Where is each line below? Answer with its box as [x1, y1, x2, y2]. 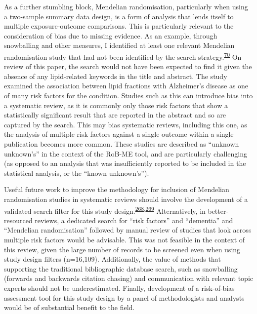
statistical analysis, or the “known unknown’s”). [4, 167, 149, 178]
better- [208, 205, 229, 216]
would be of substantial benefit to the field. [4, 302, 135, 313]
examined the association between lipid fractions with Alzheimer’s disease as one [4, 80, 249, 91]
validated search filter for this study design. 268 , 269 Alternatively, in [4, 204, 206, 216]
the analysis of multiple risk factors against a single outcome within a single [4, 129, 234, 139]
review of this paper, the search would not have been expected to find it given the [4, 61, 252, 72]
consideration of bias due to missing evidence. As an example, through [4, 30, 217, 40]
